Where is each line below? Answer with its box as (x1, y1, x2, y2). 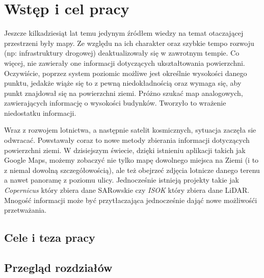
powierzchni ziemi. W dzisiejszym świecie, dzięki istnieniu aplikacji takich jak (4, 144, 246, 155)
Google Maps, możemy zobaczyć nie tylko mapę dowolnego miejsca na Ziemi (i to (4, 155, 259, 165)
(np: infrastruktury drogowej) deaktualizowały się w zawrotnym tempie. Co (4, 47, 240, 58)
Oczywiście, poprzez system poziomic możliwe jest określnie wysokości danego (4, 67, 247, 78)
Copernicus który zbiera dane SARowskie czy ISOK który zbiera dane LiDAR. (4, 185, 250, 195)
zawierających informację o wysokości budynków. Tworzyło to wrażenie (4, 97, 226, 108)
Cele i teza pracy (4, 230, 95, 245)
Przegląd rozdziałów (4, 259, 113, 275)
